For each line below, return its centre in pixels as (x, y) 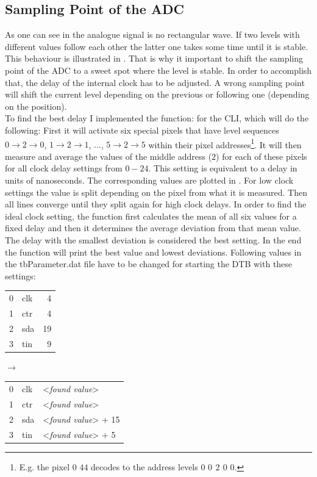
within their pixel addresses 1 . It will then (225, 143)
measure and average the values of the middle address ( (109, 156)
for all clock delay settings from (64, 168)
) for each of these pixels (262, 156)
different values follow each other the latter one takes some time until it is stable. (157, 46)
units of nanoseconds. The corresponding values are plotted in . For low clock (149, 180)
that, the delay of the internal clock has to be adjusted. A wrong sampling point (155, 82)
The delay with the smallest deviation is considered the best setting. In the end (153, 239)
